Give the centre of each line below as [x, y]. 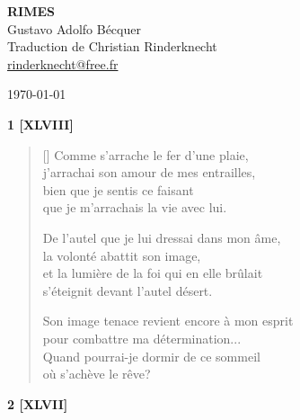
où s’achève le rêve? [97, 374]
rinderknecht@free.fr [63, 63]
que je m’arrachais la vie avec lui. [135, 207]
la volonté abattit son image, [122, 255]
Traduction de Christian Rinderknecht [112, 46]
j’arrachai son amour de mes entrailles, [149, 172]
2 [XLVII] [38, 403]
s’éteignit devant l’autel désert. [128, 290]
